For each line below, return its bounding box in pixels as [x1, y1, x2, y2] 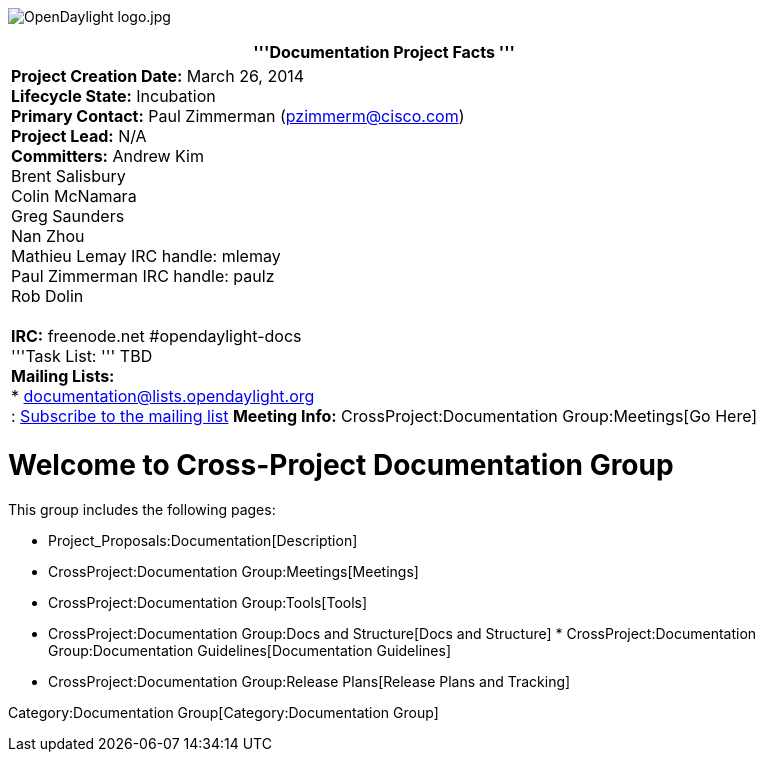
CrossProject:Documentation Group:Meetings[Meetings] [48, 562, 419, 580]
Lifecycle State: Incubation [11, 86, 216, 106]
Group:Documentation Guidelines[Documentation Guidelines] [48, 641, 451, 659]
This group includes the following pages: [8, 500, 276, 518]
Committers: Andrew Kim [11, 146, 205, 166]
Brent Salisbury [11, 166, 126, 186]
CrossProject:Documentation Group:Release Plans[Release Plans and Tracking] [48, 672, 571, 690]
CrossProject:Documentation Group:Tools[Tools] [48, 593, 368, 611]
